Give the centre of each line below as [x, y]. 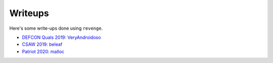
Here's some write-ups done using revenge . [56, 28]
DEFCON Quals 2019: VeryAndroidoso [61, 37]
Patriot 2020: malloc [43, 51]
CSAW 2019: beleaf [42, 44]
